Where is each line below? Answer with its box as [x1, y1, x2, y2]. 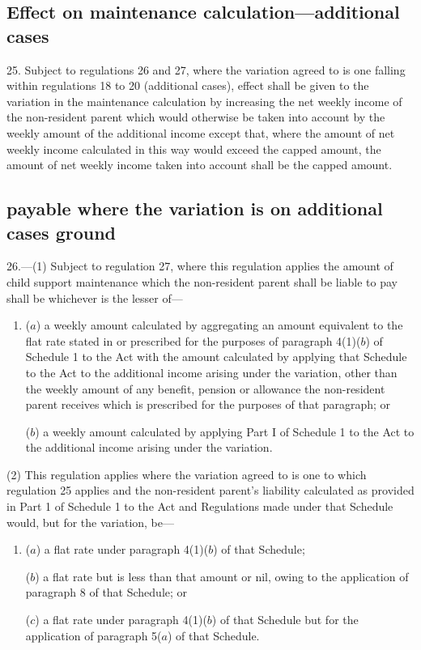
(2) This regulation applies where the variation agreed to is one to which [6, 465, 367, 482]
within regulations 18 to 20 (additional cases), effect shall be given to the [6, 77, 369, 94]
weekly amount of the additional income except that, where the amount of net [6, 124, 395, 141]
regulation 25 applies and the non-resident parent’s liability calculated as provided [6, 482, 415, 499]
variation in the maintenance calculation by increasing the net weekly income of [6, 92, 402, 109]
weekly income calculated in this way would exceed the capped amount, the [6, 140, 381, 157]
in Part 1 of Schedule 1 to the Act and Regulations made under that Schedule [6, 498, 393, 515]
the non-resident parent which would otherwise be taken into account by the [6, 108, 385, 125]
